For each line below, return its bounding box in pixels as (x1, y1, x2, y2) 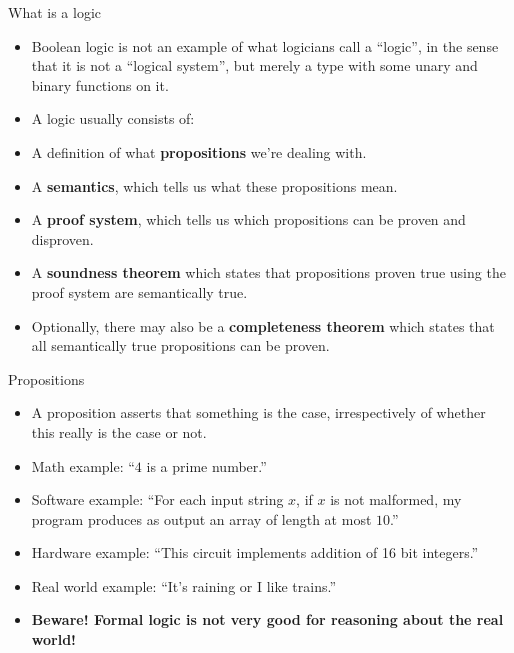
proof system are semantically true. (31, 281, 248, 302)
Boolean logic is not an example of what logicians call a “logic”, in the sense (31, 35, 499, 56)
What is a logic (8, 2, 102, 22)
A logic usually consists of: (31, 108, 195, 129)
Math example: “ (31, 455, 135, 476)
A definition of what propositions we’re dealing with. (31, 141, 367, 162)
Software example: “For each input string (31, 489, 284, 510)
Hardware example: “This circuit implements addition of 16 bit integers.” (31, 542, 479, 563)
